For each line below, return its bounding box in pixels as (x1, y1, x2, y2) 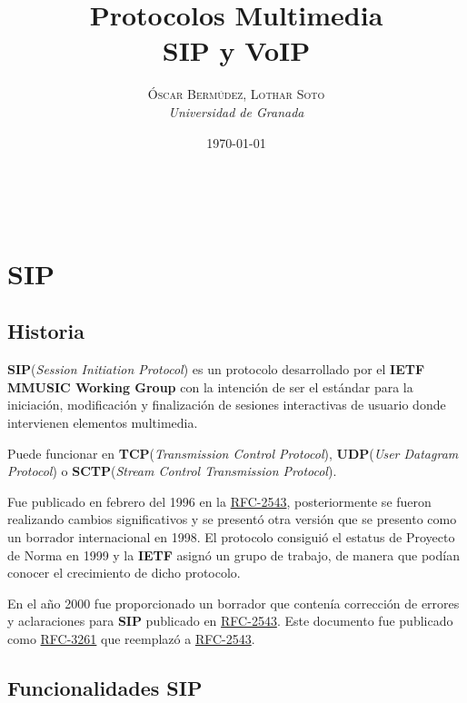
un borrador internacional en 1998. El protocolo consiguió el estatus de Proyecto (7, 528, 455, 547)
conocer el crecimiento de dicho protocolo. (7, 563, 241, 582)
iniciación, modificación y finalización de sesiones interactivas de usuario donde (7, 395, 446, 414)
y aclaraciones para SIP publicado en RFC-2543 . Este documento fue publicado (7, 611, 453, 630)
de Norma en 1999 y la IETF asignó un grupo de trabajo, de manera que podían (7, 545, 460, 564)
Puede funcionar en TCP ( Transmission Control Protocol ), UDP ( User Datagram (7, 443, 459, 462)
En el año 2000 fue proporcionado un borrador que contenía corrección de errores (7, 593, 460, 612)
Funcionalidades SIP (7, 673, 203, 701)
